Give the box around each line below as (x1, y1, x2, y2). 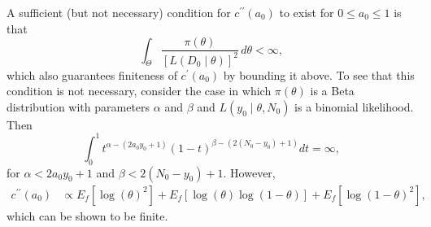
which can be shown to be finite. (7, 207, 168, 224)
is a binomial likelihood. (294, 98, 414, 115)
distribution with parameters (7, 98, 150, 115)
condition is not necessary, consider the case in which (7, 82, 272, 99)
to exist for (279, 4, 334, 20)
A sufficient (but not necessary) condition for (7, 4, 231, 20)
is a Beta (310, 82, 355, 99)
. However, (223, 164, 276, 181)
